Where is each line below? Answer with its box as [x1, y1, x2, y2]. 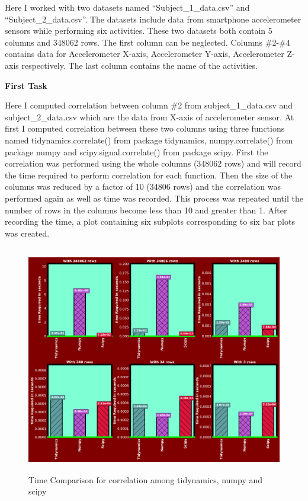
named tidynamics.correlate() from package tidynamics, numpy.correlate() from [5, 133, 293, 146]
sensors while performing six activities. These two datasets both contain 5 [5, 24, 272, 37]
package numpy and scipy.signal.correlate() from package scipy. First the [5, 145, 268, 158]
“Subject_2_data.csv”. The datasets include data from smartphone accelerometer [5, 12, 301, 25]
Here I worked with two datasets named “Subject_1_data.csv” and [5, 1, 250, 13]
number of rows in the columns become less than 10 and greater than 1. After [5, 203, 287, 216]
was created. [5, 226, 50, 239]
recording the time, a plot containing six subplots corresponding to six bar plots [5, 215, 295, 228]
